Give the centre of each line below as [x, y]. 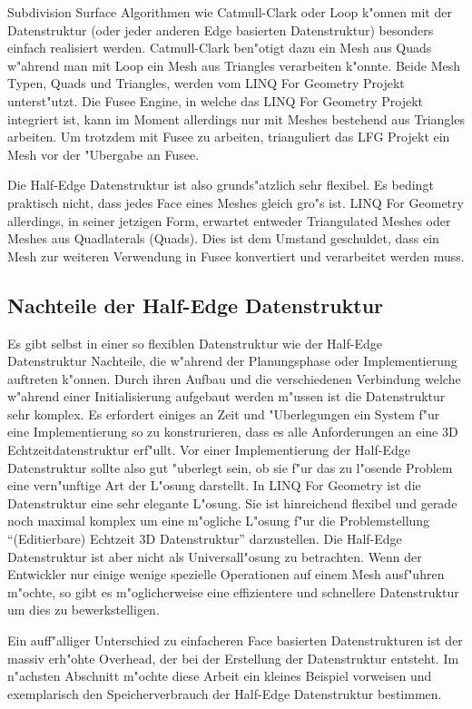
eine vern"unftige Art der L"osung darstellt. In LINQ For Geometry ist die [214, 485]
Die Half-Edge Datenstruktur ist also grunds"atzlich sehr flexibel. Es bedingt [221, 185]
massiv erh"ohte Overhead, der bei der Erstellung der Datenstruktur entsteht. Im [233, 658]
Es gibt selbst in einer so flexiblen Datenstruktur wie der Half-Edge [195, 343]
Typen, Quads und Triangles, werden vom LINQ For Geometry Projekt [206, 83]
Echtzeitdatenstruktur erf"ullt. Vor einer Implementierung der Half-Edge [209, 450]
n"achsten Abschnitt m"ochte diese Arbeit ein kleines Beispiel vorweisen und [220, 676]
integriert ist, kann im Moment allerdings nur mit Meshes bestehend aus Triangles [236, 118]
